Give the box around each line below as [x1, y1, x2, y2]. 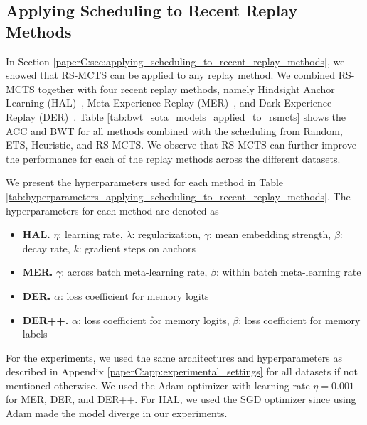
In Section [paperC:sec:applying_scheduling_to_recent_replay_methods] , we [6, 53, 345, 68]
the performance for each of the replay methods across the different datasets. [6, 151, 341, 166]
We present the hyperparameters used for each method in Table [6, 175, 284, 190]
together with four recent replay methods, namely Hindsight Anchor [38, 81, 335, 96]
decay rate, [22, 240, 70, 255]
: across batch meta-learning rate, [61, 264, 208, 279]
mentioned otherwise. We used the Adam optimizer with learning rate [6, 377, 310, 392]
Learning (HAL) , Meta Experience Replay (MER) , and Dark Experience [6, 95, 332, 110]
